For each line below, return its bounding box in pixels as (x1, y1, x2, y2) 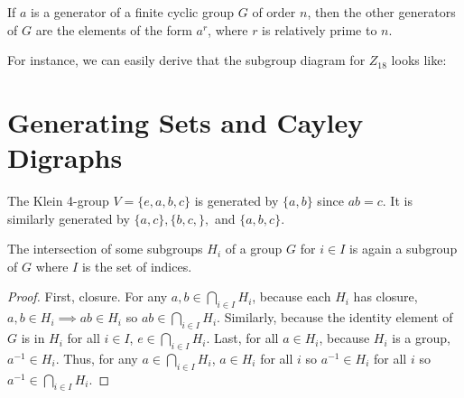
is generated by (194, 191, 279, 210)
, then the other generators (307, 3, 456, 21)
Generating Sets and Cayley (7, 103, 364, 140)
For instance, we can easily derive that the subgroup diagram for (7, 51, 366, 69)
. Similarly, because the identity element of (217, 308, 453, 327)
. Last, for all (206, 329, 279, 347)
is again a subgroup (348, 239, 458, 258)
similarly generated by (7, 208, 130, 227)
